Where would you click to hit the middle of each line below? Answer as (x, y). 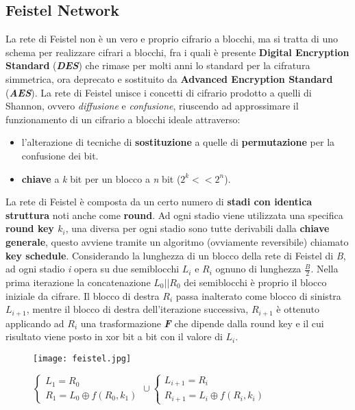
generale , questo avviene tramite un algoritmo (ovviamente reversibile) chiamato (177, 241)
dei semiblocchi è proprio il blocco (255, 282)
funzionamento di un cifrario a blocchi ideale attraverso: (123, 119)
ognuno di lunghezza (258, 269)
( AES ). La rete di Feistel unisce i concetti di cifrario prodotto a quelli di (159, 92)
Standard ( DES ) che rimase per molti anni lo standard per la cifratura (158, 65)
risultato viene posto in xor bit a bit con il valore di (114, 336)
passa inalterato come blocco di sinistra (258, 295)
